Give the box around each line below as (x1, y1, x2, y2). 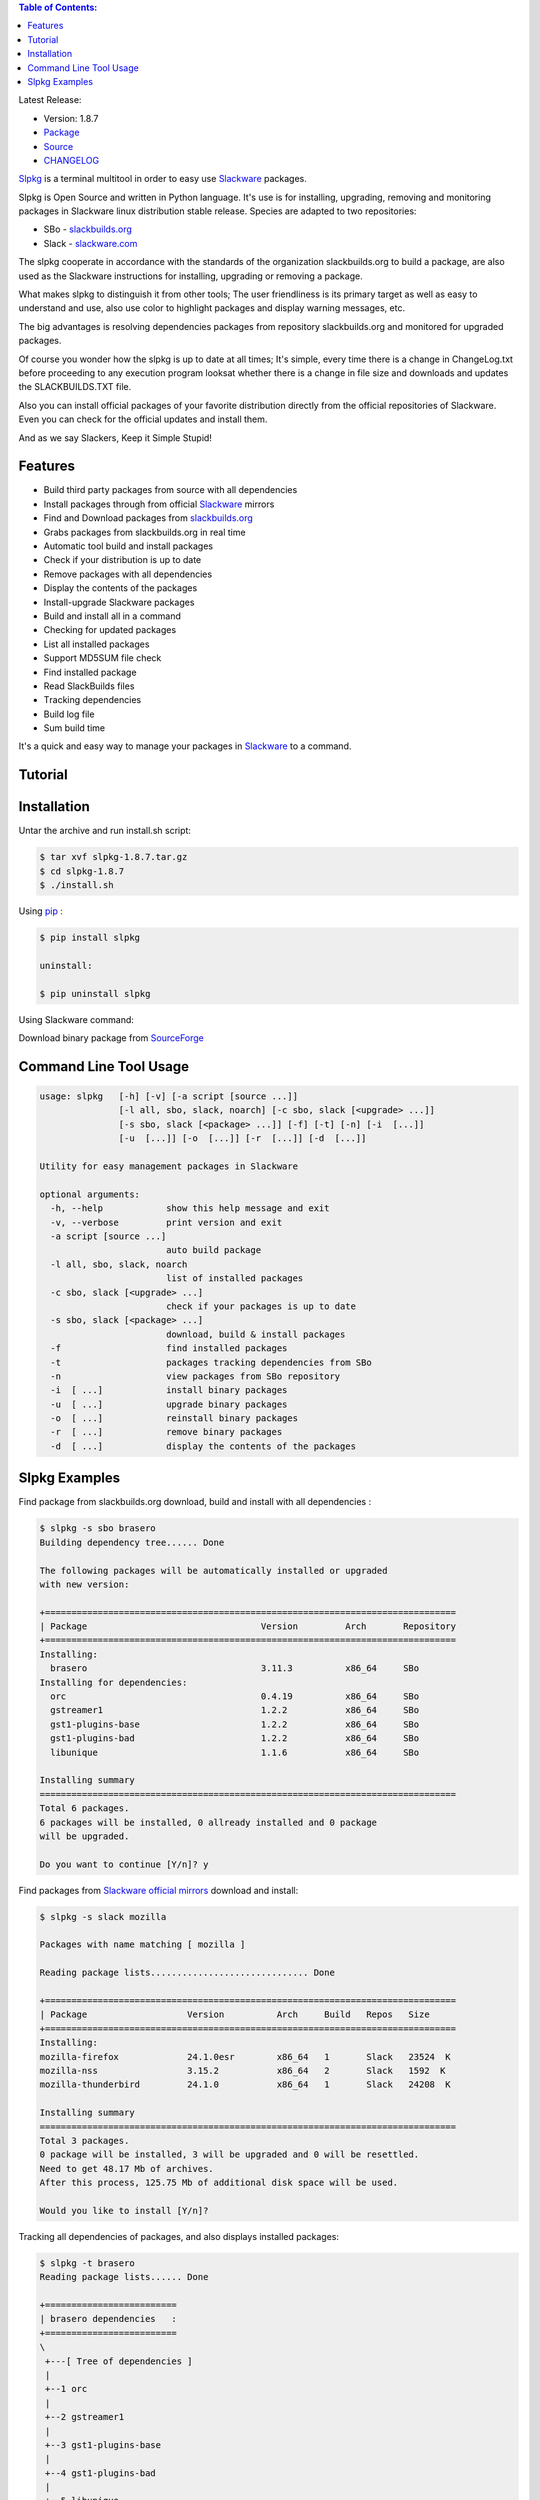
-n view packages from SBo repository (50, 1370, 341, 1382)
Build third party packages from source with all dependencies (43, 484, 298, 496)
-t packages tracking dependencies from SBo (50, 1356, 372, 1368)
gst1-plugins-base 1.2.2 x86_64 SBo (50, 1718, 420, 1730)
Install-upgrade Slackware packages (43, 596, 195, 608)
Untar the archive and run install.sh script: (18, 825, 192, 837)
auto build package (165, 1245, 262, 1256)
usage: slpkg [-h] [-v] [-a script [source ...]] (39, 1091, 299, 1102)
